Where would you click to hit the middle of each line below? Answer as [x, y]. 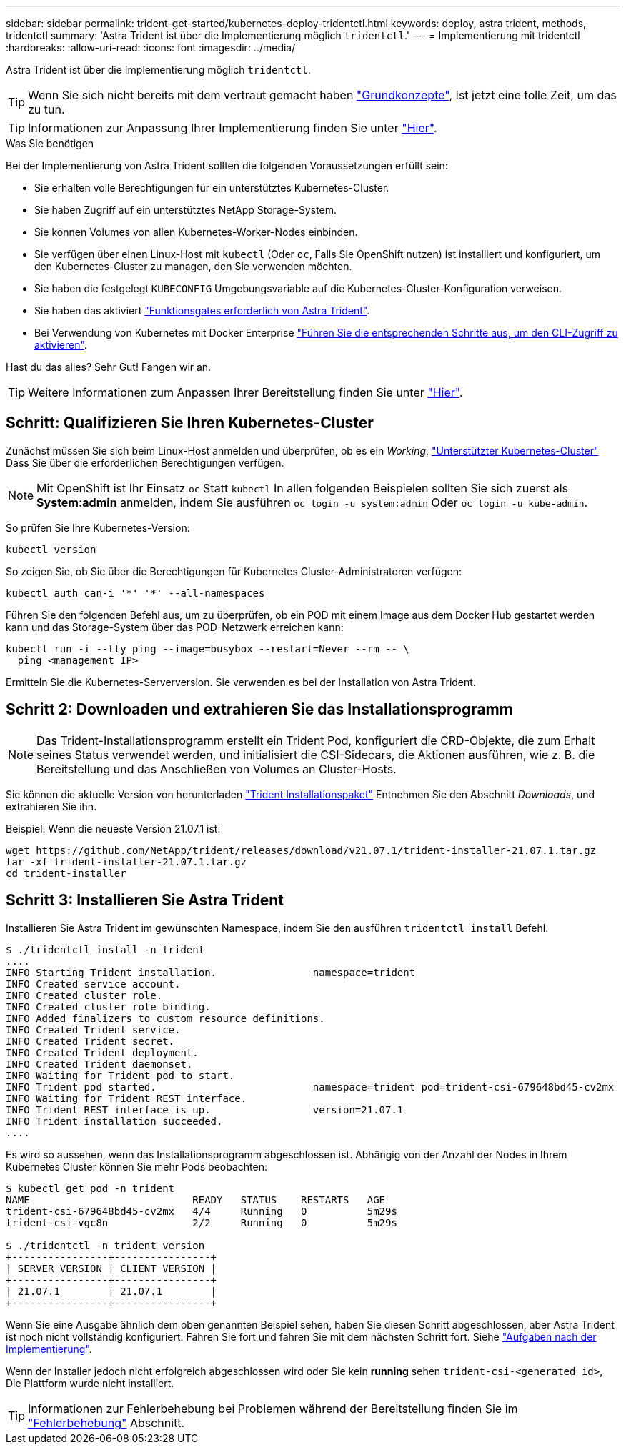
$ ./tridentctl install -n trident [105, 949]
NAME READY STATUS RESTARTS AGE [196, 1200]
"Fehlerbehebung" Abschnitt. [106, 1422]
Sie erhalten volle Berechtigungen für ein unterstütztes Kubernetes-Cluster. [212, 188]
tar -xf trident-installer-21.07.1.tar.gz [126, 861]
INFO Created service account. [93, 984]
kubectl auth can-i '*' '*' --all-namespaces [135, 593]
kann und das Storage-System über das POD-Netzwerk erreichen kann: [175, 627]
